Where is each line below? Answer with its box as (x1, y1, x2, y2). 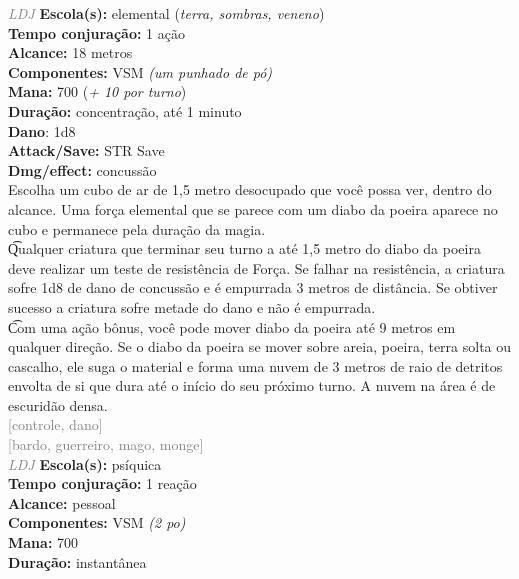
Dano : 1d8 (8, 120, 76, 141)
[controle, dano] (8, 414, 103, 435)
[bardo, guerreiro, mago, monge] (8, 434, 204, 455)
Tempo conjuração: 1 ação (8, 22, 185, 43)
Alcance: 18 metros (8, 42, 133, 63)
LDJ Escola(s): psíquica (8, 453, 162, 474)
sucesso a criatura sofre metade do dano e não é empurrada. (8, 296, 376, 317)
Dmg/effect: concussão (8, 159, 157, 180)
